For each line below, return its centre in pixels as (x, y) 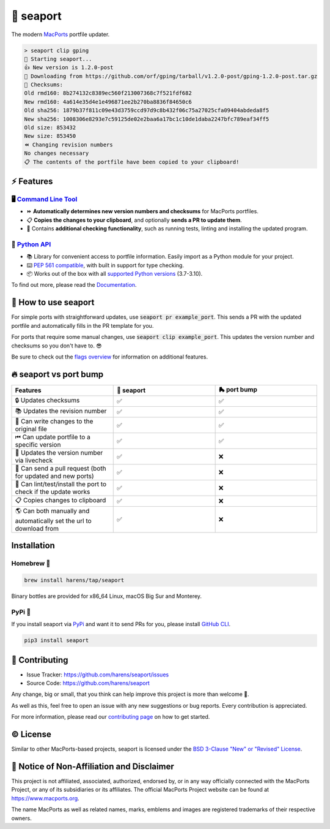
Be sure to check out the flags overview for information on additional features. (109, 357)
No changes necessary (57, 153)
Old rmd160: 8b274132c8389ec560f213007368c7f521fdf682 (108, 93)
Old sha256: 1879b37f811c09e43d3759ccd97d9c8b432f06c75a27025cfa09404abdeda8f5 (147, 111)
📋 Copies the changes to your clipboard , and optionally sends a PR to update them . (134, 220)
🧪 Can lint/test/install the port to (61, 484)
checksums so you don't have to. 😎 (57, 346)
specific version (38, 444)
